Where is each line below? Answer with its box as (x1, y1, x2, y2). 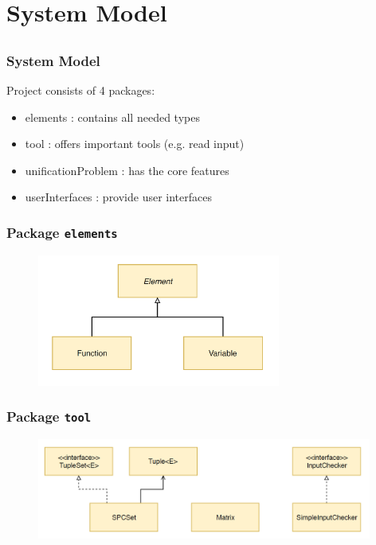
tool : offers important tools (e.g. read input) (25, 135, 245, 152)
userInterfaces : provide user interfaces (25, 189, 213, 205)
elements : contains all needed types (25, 108, 200, 125)
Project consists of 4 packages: (6, 82, 155, 99)
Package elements (6, 222, 118, 242)
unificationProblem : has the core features (25, 162, 229, 178)
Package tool (6, 407, 92, 426)
